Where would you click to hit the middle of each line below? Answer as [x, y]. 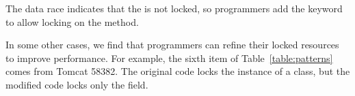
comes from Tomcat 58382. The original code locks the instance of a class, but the [178, 71]
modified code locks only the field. [77, 84]
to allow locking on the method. [72, 21]
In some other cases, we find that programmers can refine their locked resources [172, 45]
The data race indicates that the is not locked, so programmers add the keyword [174, 8]
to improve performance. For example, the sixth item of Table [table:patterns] [169, 58]
